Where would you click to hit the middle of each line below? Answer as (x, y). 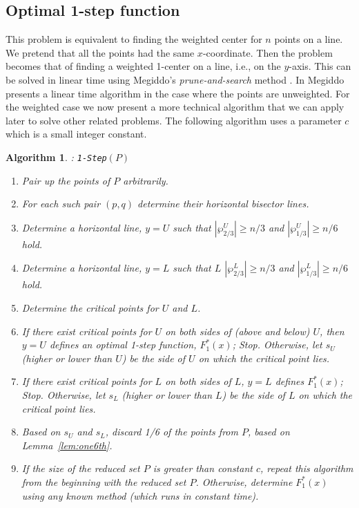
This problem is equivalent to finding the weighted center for (134, 39)
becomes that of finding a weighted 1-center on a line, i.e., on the (143, 66)
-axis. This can (320, 66)
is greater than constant (203, 468)
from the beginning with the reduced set (104, 481)
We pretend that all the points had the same (100, 52)
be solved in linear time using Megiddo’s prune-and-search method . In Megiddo (175, 79)
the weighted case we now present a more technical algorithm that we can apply (175, 107)
